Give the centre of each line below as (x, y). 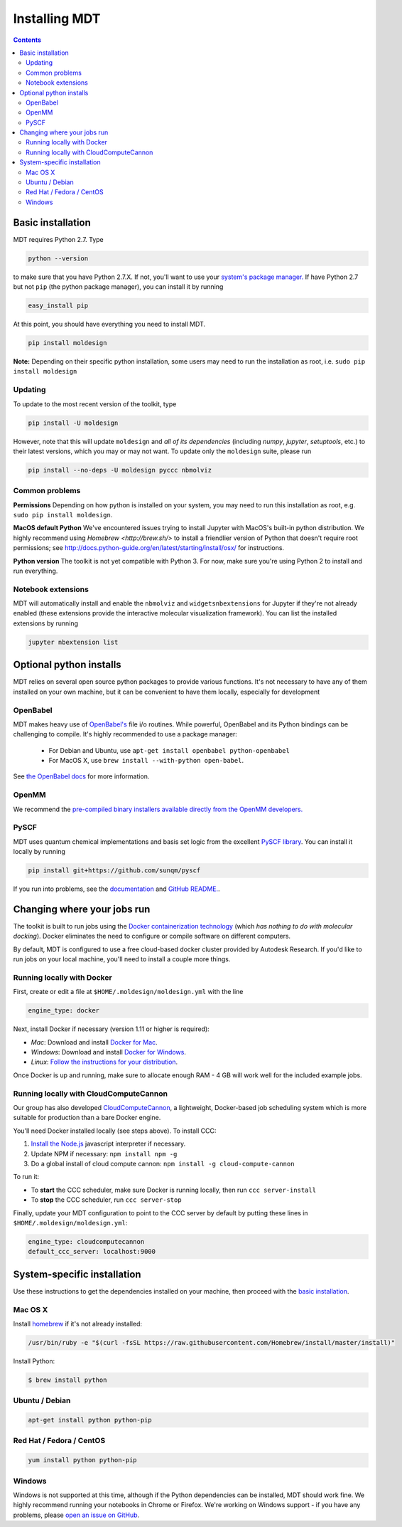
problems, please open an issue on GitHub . (76, 1515)
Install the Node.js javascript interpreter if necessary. (108, 1144)
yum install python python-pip (83, 1460)
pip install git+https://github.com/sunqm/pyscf (114, 871)
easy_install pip (58, 306)
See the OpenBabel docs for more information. (81, 776)
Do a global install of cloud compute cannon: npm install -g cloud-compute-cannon (163, 1163)
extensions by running (45, 623)
